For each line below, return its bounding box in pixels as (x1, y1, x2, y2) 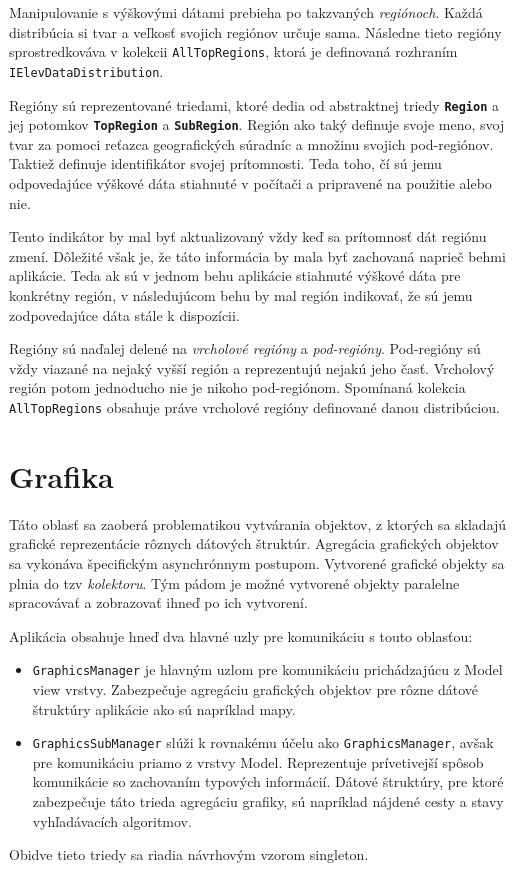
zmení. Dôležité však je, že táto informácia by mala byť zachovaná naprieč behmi (9, 245, 506, 266)
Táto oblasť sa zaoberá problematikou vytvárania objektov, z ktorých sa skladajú (9, 513, 507, 534)
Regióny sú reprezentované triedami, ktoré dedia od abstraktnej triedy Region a (9, 94, 499, 115)
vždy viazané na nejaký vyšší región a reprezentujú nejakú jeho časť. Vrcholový (9, 357, 495, 378)
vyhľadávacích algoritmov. (32, 810, 192, 831)
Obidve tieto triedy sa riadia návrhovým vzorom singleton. (9, 844, 369, 865)
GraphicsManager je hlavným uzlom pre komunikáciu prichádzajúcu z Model (32, 659, 503, 680)
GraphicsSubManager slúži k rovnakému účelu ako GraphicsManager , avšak (32, 732, 494, 753)
